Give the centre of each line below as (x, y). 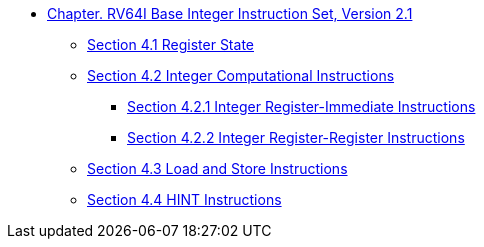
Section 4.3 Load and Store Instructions (217, 168)
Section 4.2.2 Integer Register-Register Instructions (296, 137)
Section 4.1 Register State (170, 44)
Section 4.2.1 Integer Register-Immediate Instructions (301, 106)
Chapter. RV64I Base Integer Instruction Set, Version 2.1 (230, 13)
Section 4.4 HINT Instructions (184, 199)
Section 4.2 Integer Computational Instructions (241, 75)
